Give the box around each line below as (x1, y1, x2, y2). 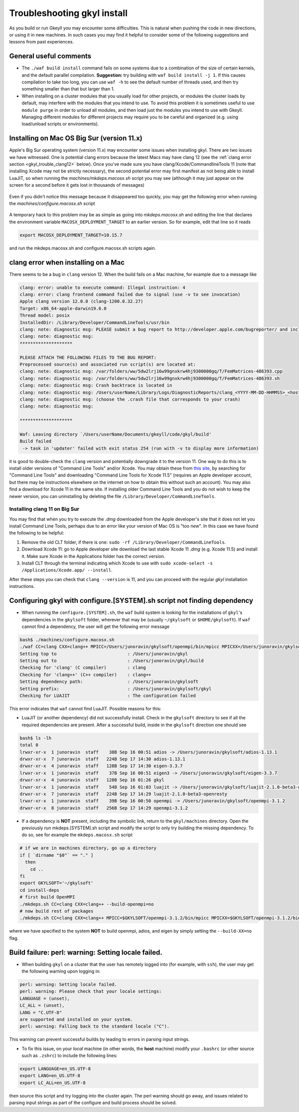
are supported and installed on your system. (19, 1017, 133, 1022)
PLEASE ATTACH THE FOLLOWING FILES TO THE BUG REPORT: (19, 355, 156, 360)
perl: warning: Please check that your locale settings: (19, 989, 162, 994)
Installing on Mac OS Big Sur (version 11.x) (9, 134, 143, 142)
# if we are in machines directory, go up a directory (19, 845, 156, 851)
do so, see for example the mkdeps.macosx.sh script (21, 832, 133, 838)
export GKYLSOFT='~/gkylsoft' (19, 880, 94, 886)
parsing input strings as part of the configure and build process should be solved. (9, 1100, 177, 1106)
